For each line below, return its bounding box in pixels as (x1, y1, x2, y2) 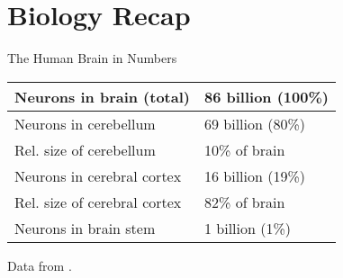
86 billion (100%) (203, 85, 329, 107)
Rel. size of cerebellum (14, 139, 156, 160)
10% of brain (203, 139, 285, 160)
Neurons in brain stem (14, 217, 156, 238)
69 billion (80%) (203, 112, 306, 134)
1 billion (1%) (203, 217, 292, 238)
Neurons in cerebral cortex (14, 165, 182, 186)
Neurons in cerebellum (14, 112, 156, 134)
